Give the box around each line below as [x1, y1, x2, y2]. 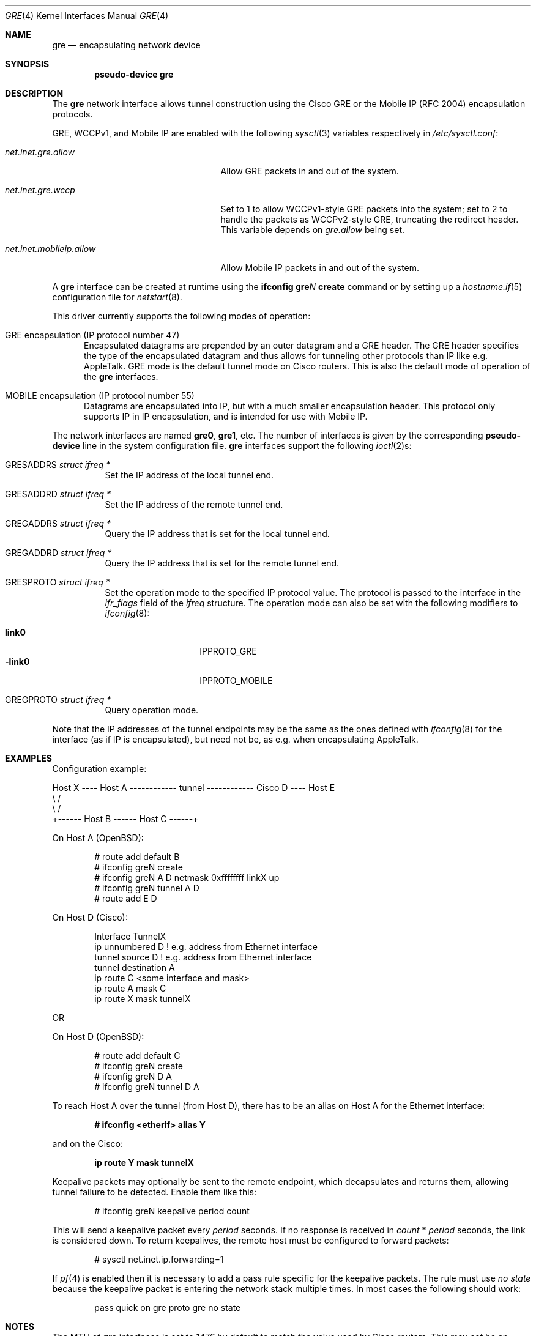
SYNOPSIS [5, 59, 50, 69]
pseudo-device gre [94, 69, 174, 80]
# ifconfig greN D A [94, 1071, 172, 1082]
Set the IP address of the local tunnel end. [105, 470, 274, 480]
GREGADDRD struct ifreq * [5, 547, 112, 558]
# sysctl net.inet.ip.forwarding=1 [94, 1254, 224, 1264]
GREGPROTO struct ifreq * [5, 694, 111, 705]
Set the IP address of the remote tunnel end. [105, 499, 283, 510]
